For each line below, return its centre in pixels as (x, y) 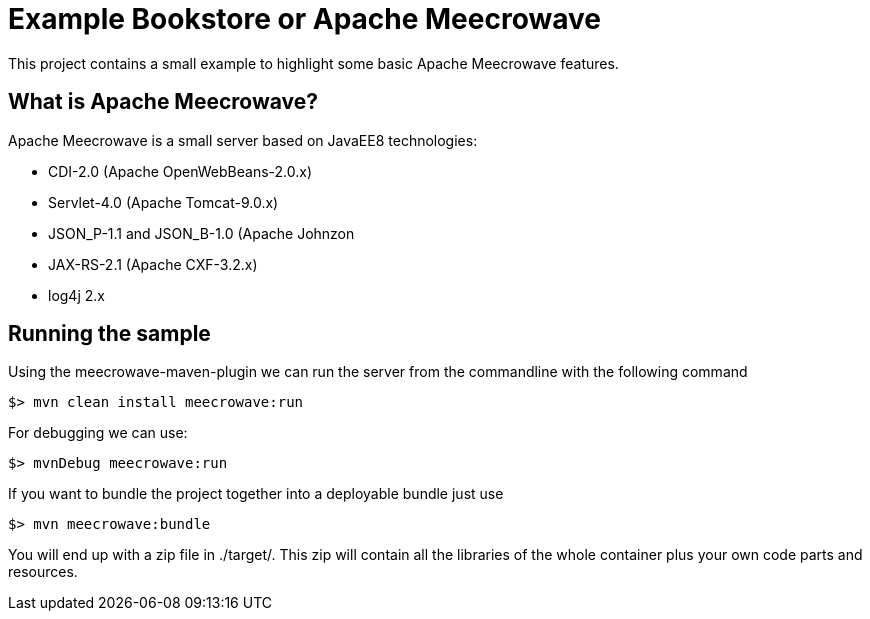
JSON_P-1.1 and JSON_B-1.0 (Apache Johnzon (201, 233)
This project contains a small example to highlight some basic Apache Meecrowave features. (313, 63)
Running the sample (109, 334)
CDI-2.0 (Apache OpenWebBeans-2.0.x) (180, 171)
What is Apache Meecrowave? (163, 102)
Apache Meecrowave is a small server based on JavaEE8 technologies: (243, 140)
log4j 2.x (76, 295)
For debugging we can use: (98, 433)
